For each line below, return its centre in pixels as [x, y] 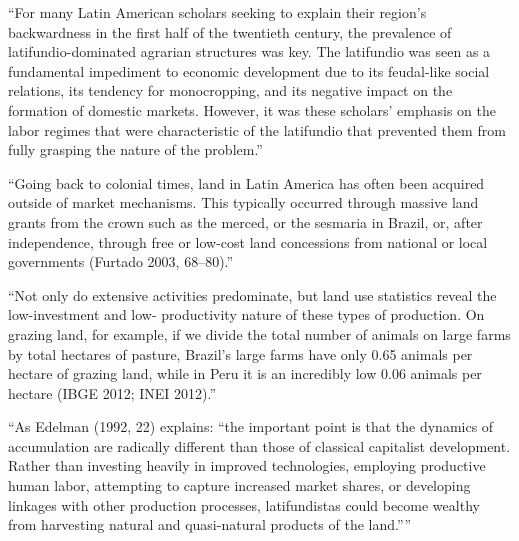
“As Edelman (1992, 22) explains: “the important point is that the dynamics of [251, 426]
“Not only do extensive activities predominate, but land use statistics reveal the [252, 294]
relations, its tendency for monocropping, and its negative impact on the [230, 90]
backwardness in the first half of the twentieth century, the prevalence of [230, 31]
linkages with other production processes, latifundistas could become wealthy [244, 504]
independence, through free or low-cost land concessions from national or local [248, 241]
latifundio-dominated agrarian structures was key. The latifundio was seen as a [249, 51]
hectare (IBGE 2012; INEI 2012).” [112, 392]
